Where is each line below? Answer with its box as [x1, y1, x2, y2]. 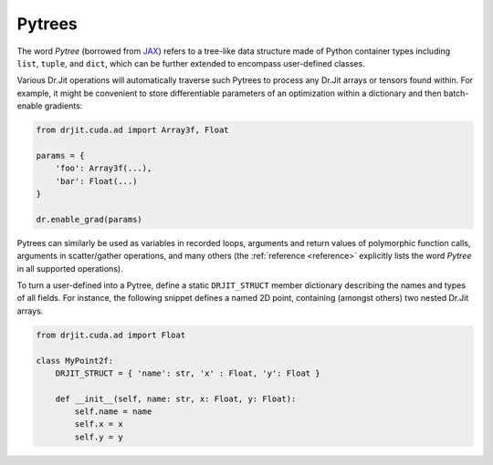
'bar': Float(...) [55, 176, 138, 186]
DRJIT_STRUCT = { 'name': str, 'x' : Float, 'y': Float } [55, 367, 320, 378]
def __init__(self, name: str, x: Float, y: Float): [55, 393, 297, 404]
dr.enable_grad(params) [36, 214, 143, 224]
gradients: [44, 100, 83, 111]
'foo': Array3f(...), [55, 163, 152, 173]
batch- [443, 88, 469, 98]
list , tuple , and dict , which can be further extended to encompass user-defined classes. [16, 57, 365, 68]
